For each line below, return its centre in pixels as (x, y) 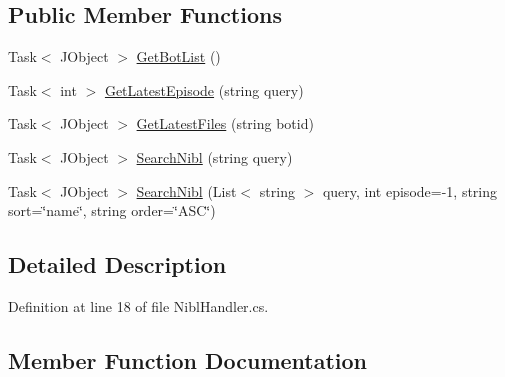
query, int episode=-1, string (410, 190)
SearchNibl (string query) (214, 156)
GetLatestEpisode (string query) (204, 89)
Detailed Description (117, 264)
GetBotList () (178, 56)
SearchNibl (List (186, 190)
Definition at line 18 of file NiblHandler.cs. (138, 305)
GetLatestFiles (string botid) (225, 123)
